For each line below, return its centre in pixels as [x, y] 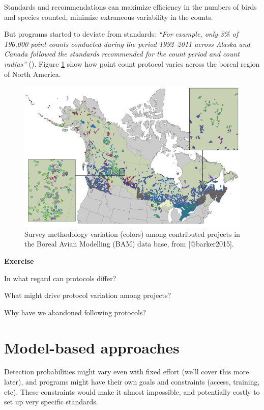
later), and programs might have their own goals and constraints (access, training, [132, 382]
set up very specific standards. [51, 402]
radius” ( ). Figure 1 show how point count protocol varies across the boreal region [132, 63]
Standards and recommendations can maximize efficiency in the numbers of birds [130, 7]
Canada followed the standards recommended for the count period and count [122, 54]
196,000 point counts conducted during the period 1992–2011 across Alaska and [127, 44]
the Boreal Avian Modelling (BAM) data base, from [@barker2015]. [129, 244]
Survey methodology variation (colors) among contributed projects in [132, 234]
